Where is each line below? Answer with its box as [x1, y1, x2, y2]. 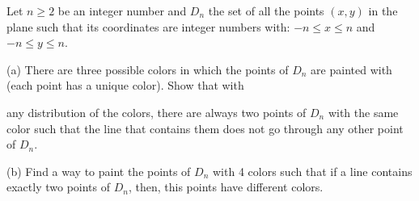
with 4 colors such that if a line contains [213, 162, 413, 179]
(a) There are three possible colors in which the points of [6, 61, 289, 77]
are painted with [311, 61, 392, 77]
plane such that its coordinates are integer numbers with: [6, 18, 290, 35]
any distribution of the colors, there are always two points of [6, 103, 307, 120]
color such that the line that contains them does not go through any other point [6, 119, 404, 136]
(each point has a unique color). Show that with [6, 77, 244, 94]
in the [368, 2, 398, 19]
